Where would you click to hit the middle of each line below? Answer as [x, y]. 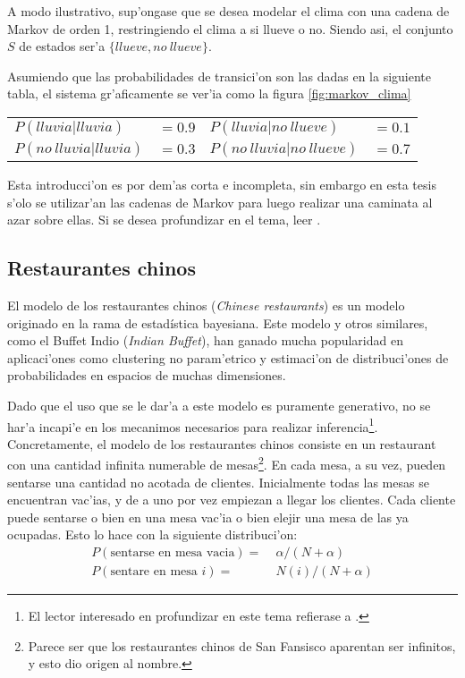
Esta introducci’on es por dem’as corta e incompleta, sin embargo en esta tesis [222, 184]
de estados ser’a [62, 46]
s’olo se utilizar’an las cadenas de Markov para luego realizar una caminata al [220, 202]
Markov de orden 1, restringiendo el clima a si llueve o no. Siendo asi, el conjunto [230, 28]
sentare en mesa [154, 572]
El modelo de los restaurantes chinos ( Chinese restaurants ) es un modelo [206, 305]
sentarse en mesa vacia [173, 553]
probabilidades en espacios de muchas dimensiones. [147, 375]
